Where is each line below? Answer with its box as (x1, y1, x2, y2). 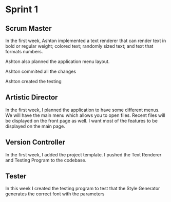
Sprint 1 (5, 4, 39, 15)
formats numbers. (5, 49, 43, 54)
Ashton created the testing (5, 78, 62, 84)
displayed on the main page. (5, 123, 65, 129)
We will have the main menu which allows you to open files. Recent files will (5, 112, 165, 118)
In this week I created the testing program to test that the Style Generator (5, 186, 160, 192)
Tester (5, 172, 27, 180)
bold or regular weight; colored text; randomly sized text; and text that (5, 43, 154, 49)
